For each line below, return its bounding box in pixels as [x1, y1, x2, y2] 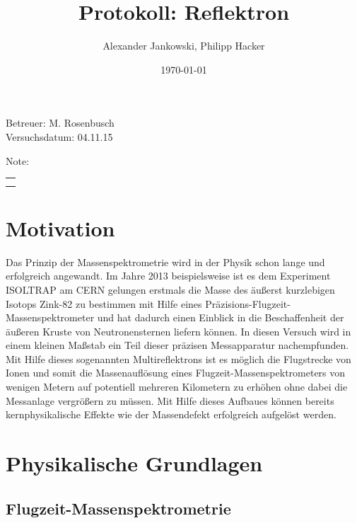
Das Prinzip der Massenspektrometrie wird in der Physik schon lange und [6, 254, 325, 269]
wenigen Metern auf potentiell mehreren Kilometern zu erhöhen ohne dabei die [6, 379, 348, 394]
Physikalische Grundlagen [6, 449, 263, 478]
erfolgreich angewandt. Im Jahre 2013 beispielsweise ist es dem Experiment [6, 268, 331, 283]
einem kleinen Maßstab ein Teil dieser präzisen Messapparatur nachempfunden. [6, 338, 349, 352]
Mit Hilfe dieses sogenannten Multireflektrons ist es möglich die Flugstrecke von [6, 351, 351, 366]
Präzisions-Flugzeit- [205, 296, 291, 311]
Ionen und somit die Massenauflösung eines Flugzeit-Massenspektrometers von [6, 365, 346, 380]
